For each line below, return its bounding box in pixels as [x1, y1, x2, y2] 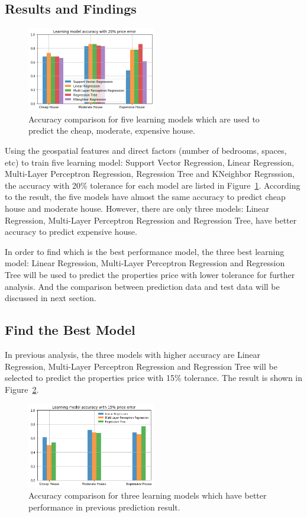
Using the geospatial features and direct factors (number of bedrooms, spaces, [5, 144, 287, 156]
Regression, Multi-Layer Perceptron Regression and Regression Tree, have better [5, 214, 297, 226]
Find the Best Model [5, 321, 135, 339]
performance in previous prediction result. [28, 500, 180, 513]
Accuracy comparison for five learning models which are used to [28, 112, 260, 125]
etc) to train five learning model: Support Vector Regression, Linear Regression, [5, 156, 294, 168]
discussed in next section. [5, 292, 96, 304]
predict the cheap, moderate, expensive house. [28, 124, 195, 137]
